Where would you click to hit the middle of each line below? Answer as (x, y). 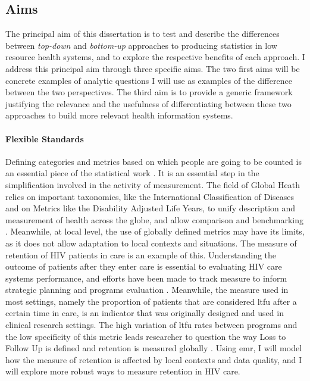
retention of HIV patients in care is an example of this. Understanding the (141, 254)
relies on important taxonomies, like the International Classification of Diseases (150, 196)
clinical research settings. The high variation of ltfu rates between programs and (151, 325)
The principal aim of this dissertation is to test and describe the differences (143, 34)
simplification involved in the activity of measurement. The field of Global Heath (153, 184)
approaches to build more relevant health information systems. (119, 115)
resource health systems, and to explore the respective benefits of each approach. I (155, 57)
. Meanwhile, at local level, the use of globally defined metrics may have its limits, (155, 231)
